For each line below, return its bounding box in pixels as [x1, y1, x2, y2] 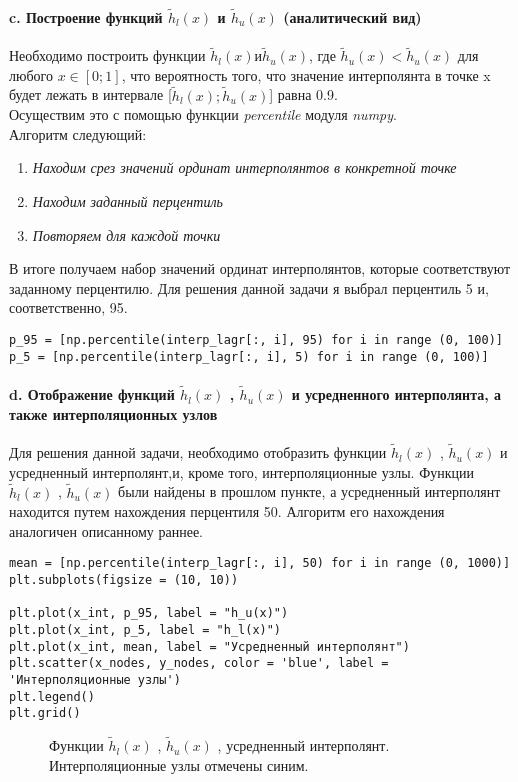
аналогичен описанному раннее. [9, 520, 204, 541]
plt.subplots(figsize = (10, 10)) [9, 572, 239, 587]
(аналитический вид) [283, 6, 422, 27]
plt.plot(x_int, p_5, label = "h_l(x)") [9, 622, 282, 637]
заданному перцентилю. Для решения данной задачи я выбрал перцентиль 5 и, [9, 277, 489, 298]
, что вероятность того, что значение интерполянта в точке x [121, 64, 491, 85]
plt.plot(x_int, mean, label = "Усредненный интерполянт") [9, 639, 410, 654]
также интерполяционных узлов [9, 403, 218, 424]
